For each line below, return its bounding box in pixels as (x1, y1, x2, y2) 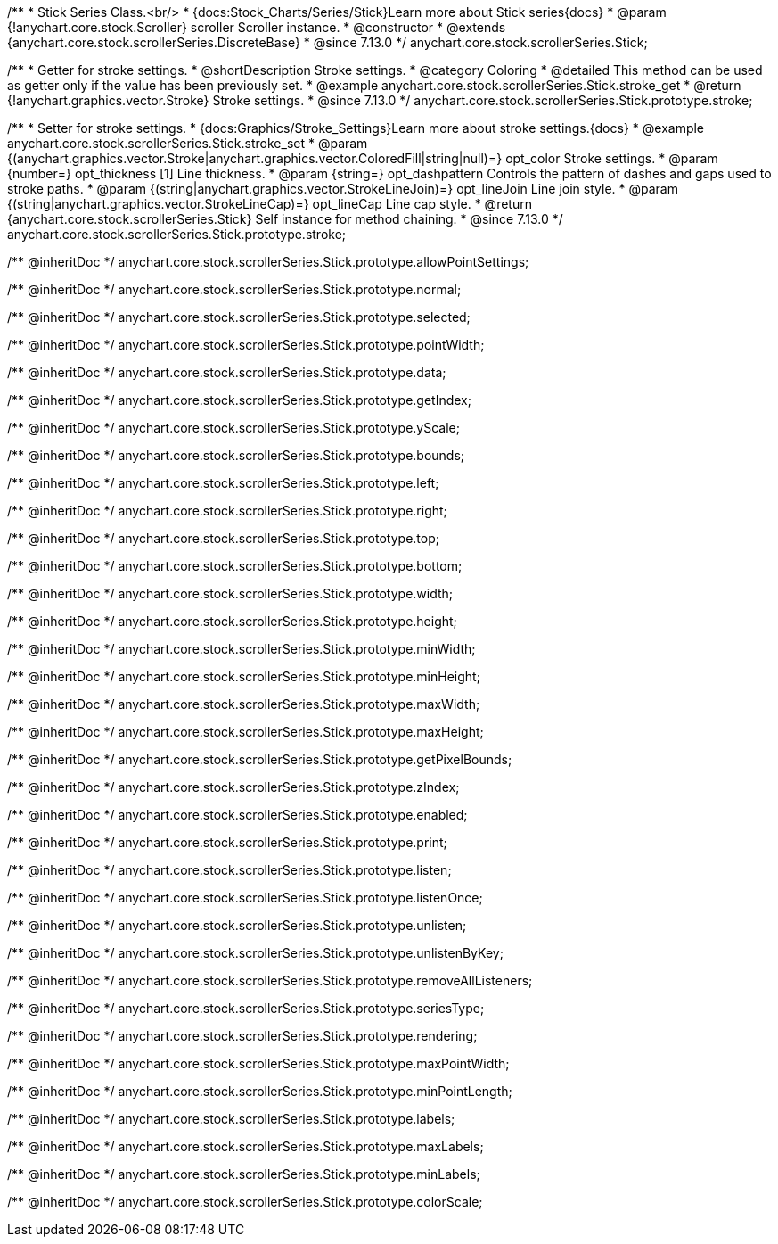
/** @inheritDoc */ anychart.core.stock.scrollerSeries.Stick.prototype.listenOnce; (7, 890, 483, 905)
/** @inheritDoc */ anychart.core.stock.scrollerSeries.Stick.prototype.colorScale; (7, 1194, 483, 1209)
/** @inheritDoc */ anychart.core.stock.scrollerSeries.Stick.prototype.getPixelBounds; (7, 752, 512, 767)
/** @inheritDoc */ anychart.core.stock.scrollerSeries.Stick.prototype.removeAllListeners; (7, 973, 533, 988)
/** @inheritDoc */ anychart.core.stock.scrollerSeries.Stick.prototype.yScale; (7, 420, 460, 435)
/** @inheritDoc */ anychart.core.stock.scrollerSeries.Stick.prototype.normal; (7, 282, 462, 297)
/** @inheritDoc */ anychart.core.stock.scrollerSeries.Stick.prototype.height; (7, 614, 457, 629)
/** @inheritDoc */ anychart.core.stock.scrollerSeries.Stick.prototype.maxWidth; (7, 696, 480, 712)
